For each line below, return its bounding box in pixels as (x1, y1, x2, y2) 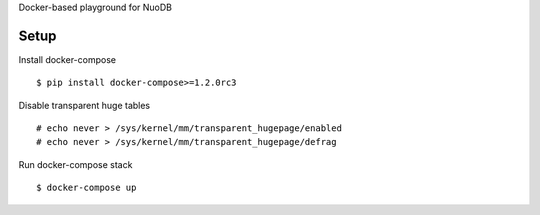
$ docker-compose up (36, 182, 137, 194)
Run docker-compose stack (18, 158, 133, 170)
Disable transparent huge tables (18, 99, 151, 111)
